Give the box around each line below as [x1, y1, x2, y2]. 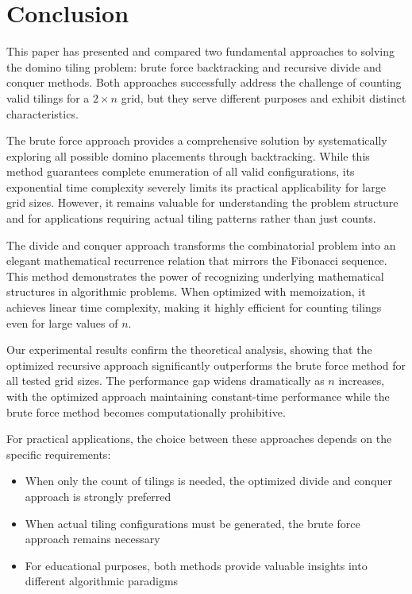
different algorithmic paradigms [25, 573, 179, 589]
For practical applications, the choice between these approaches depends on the [6, 430, 392, 447]
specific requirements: [6, 445, 111, 462]
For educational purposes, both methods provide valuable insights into [25, 557, 368, 573]
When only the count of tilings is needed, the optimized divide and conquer [25, 472, 393, 489]
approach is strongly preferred [25, 487, 171, 504]
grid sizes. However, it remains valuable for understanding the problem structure [6, 194, 399, 211]
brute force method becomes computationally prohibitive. [6, 403, 286, 420]
